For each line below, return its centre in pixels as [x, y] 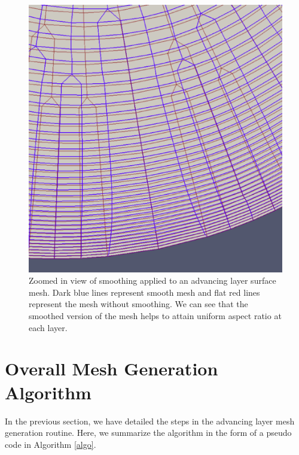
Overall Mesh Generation [112, 368]
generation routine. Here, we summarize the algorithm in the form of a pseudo [148, 433]
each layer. [48, 327]
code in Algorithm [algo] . [51, 444]
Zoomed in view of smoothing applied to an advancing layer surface [152, 280]
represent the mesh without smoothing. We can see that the [138, 304]
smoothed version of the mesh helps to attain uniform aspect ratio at [155, 316]
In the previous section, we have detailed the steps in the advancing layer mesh [150, 421]
